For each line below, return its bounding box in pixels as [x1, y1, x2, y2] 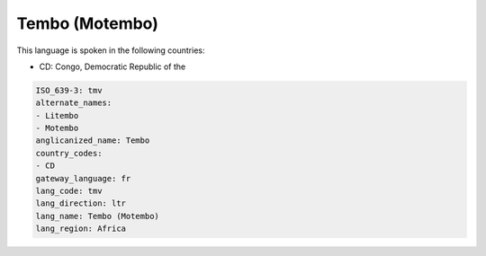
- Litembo [35, 110, 79, 120]
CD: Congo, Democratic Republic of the [39, 61, 186, 72]
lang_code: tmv [35, 186, 103, 197]
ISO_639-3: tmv [35, 85, 103, 95]
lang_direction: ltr [35, 199, 126, 208]
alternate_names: [35, 98, 112, 108]
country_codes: [35, 148, 103, 158]
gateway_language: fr [35, 173, 131, 183]
